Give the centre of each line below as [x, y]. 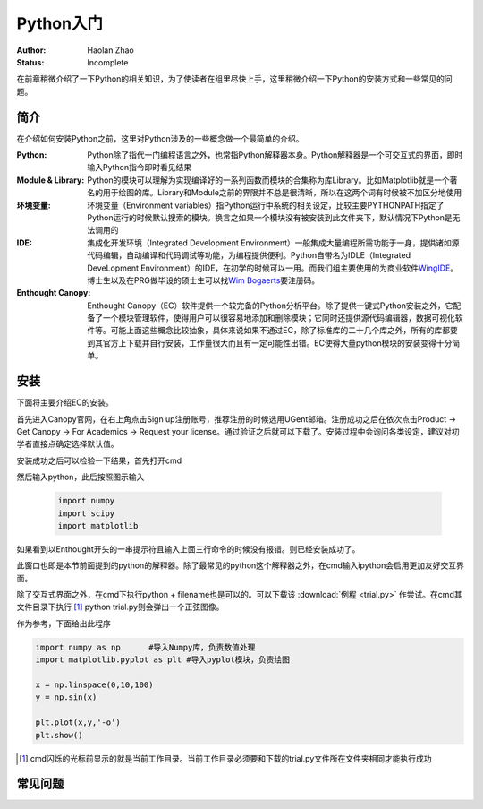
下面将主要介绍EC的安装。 [65, 402]
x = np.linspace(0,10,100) [94, 684]
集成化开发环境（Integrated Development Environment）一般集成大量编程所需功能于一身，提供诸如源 [273, 243]
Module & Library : [51, 180]
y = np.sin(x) [66, 697]
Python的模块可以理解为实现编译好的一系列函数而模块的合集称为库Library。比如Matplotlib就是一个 [269, 180]
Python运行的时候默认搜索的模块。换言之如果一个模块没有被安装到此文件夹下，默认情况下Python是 [270, 217]
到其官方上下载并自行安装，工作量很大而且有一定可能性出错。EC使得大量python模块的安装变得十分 [270, 343]
